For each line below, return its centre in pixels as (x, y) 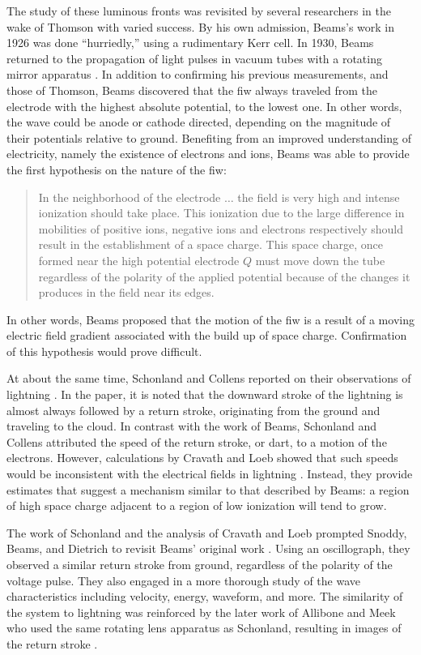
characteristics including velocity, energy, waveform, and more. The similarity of (205, 596)
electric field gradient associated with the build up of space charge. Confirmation (207, 335)
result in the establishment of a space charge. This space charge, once (210, 244)
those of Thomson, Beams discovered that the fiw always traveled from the (192, 90)
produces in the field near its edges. (126, 292)
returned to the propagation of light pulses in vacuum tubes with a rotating (194, 58)
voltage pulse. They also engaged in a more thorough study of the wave (184, 580)
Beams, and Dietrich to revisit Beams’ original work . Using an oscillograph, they (208, 548)
